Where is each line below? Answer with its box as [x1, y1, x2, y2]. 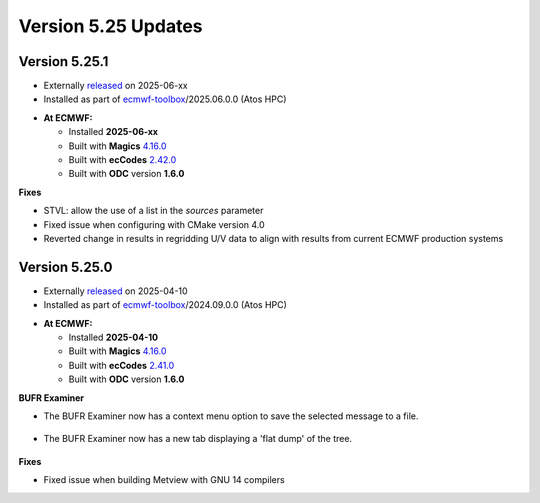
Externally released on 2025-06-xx [43, 80, 189, 92]
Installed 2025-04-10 [68, 331, 159, 344]
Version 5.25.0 [18, 258, 113, 275]
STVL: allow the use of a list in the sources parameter [43, 205, 264, 217]
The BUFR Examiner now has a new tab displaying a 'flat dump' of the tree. [43, 433, 353, 445]
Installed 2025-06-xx [68, 126, 159, 138]
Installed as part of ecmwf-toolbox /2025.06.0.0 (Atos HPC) [43, 93, 287, 105]
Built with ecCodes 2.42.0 [68, 154, 177, 166]
